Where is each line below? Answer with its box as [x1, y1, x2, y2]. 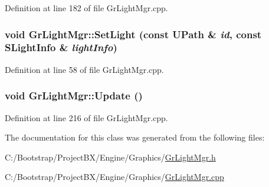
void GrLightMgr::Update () [5, 88, 143, 103]
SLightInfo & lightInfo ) [5, 40, 117, 55]
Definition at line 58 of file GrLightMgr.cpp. [5, 63, 164, 75]
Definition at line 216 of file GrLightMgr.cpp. [5, 111, 168, 123]
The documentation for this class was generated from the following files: [5, 131, 265, 143]
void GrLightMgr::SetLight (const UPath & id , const [5, 26, 262, 41]
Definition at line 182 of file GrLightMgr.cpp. [5, 2, 168, 14]
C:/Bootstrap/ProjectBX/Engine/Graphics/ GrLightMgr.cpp [5, 171, 224, 183]
